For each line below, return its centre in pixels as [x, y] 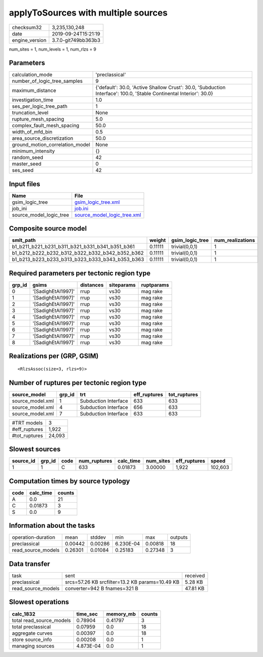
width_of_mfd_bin [32, 132]
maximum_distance [34, 91]
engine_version [29, 40]
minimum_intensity [34, 151]
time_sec [87, 614]
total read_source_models [42, 620]
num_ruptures [95, 461]
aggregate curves [32, 633]
